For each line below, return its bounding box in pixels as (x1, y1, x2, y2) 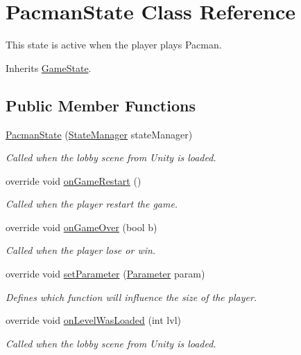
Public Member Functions (6, 94, 196, 116)
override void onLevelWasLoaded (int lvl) (6, 313, 181, 327)
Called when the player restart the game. (6, 197, 178, 211)
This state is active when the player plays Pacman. (6, 37, 222, 52)
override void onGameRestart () (6, 173, 141, 188)
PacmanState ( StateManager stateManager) (6, 127, 193, 141)
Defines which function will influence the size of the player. (6, 289, 257, 304)
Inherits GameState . (6, 60, 92, 75)
